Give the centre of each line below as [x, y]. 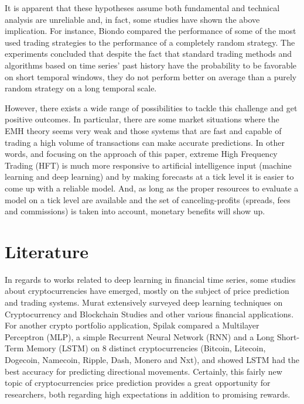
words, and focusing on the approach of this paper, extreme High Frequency [141, 154]
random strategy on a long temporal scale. [81, 88]
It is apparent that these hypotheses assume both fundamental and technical [142, 8]
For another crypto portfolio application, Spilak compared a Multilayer [132, 325]
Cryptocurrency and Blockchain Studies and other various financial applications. [149, 314]
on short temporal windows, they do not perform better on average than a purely [151, 76]
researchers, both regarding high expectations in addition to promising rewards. [148, 394]
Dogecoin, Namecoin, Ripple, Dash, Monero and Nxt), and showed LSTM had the [152, 359]
